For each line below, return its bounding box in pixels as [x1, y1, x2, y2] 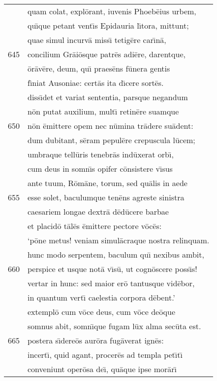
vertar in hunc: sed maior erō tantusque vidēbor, [28, 277, 195, 289]
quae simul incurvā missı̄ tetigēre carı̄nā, [28, 34, 166, 45]
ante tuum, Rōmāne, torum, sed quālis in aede [28, 177, 187, 189]
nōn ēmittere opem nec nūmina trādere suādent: [28, 120, 193, 131]
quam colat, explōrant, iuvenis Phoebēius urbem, [28, 5, 196, 17]
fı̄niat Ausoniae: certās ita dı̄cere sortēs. [28, 77, 164, 88]
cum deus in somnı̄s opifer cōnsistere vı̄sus [28, 163, 173, 174]
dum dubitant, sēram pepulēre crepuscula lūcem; [28, 134, 195, 146]
